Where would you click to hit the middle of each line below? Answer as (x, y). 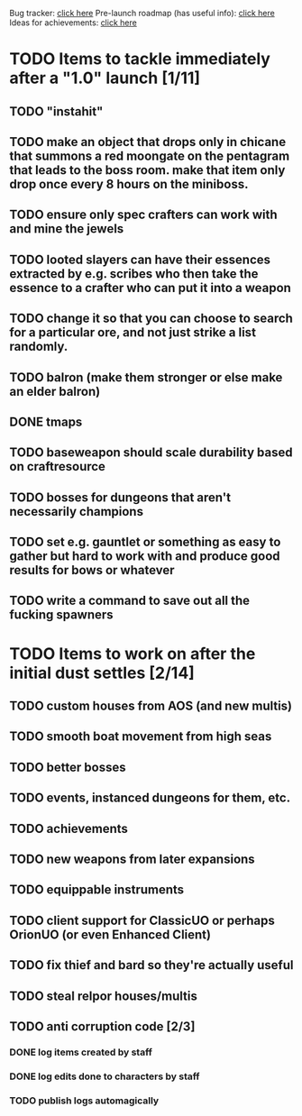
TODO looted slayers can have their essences (140, 259)
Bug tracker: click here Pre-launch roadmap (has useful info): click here (142, 13)
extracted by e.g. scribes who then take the (134, 274)
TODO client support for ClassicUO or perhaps (142, 920)
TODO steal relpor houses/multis (104, 996)
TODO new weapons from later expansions (132, 860)
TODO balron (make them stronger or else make (146, 377)
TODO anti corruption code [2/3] (102, 1026)
